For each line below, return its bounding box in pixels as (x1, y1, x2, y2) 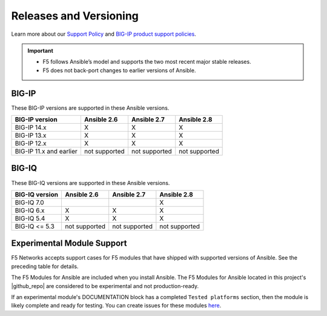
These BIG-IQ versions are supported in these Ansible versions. (11, 179, 170, 186)
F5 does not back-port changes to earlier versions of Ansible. (42, 67, 196, 74)
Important (27, 47, 54, 54)
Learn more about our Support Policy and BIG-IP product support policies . (11, 30, 196, 38)
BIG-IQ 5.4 (15, 214, 45, 223)
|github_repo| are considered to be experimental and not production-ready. (11, 282, 199, 289)
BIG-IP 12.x (15, 140, 47, 148)
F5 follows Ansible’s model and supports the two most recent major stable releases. (42, 58, 251, 66)
